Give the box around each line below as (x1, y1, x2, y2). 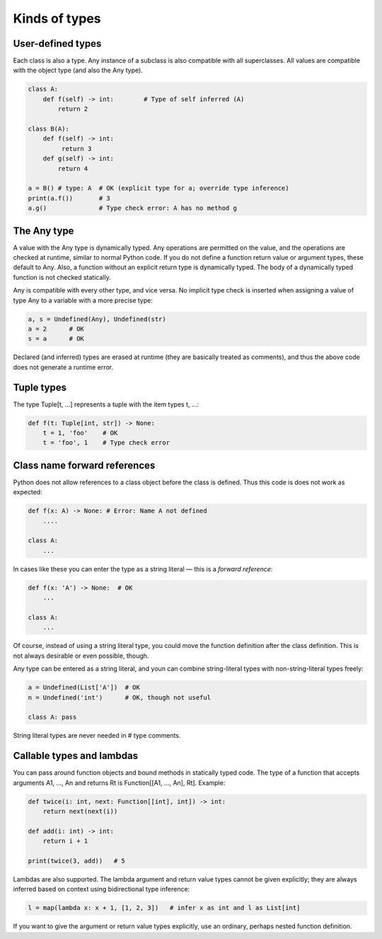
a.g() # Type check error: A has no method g (28, 204, 237, 212)
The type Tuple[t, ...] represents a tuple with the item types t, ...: (13, 400, 199, 409)
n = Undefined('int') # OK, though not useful (28, 693, 212, 701)
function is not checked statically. (13, 273, 111, 281)
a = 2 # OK (28, 324, 85, 333)
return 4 (57, 164, 88, 173)
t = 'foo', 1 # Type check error (42, 439, 170, 447)
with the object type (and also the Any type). (13, 66, 143, 74)
